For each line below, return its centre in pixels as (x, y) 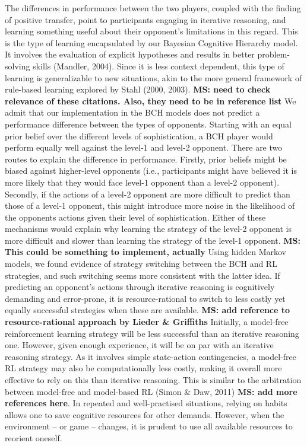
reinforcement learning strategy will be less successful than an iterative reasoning (152, 333)
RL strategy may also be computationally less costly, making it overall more (143, 368)
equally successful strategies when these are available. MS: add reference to (148, 310)
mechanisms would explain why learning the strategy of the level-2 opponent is (148, 229)
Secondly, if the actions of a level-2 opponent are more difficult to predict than (148, 194)
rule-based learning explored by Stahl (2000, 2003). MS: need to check (138, 89)
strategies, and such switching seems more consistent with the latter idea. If (143, 275)
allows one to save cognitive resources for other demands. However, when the (145, 414)
